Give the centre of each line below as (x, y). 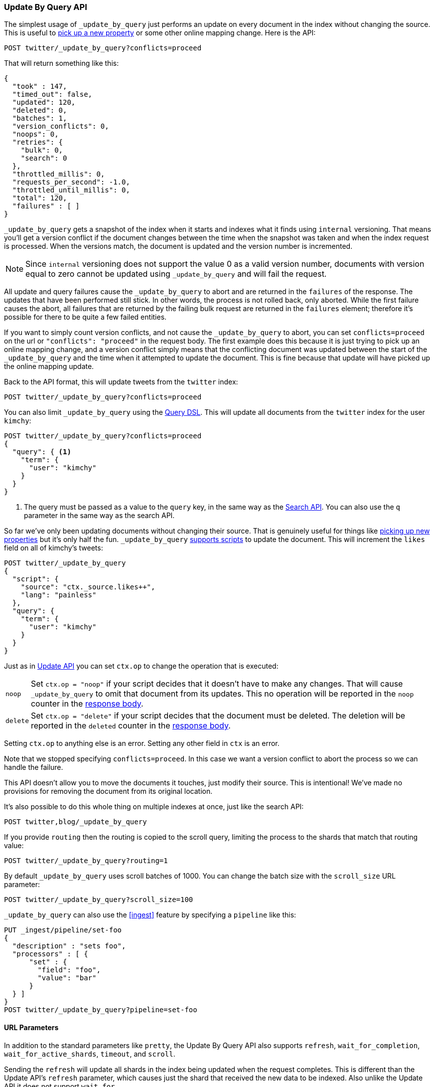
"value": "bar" (67, 978)
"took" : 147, (40, 87)
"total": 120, (40, 198)
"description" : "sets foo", (69, 946)
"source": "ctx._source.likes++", (88, 587)
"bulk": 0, (42, 150)
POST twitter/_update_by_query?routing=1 (86, 861)
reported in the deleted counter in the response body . (131, 726)
